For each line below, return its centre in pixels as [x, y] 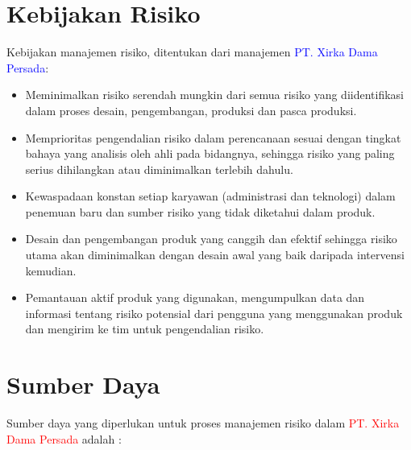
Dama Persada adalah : [64, 438]
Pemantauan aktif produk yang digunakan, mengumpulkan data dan [195, 297]
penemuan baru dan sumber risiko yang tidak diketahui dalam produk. [200, 211]
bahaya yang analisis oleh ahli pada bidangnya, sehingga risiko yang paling [210, 153]
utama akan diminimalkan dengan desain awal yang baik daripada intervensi [215, 255]
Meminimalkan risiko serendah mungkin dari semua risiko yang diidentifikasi [214, 95]
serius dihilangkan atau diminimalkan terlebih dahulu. [159, 169]
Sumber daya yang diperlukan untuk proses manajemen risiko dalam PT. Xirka [203, 423]
